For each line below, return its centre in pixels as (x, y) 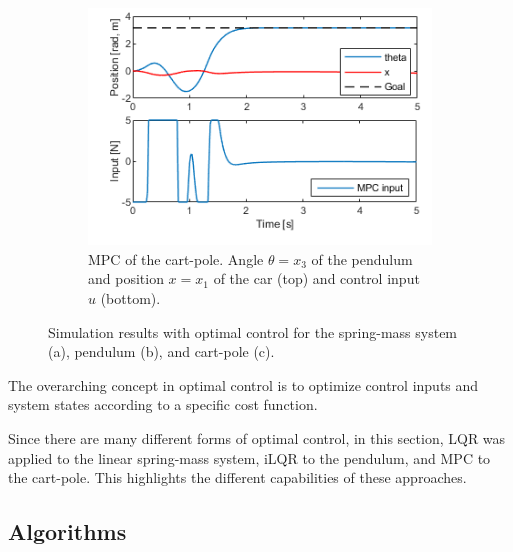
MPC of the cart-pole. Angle (176, 258)
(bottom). (130, 298)
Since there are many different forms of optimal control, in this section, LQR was (257, 437)
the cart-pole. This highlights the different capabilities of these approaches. (237, 477)
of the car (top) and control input (316, 278)
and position (126, 278)
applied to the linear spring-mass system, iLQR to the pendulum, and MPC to (249, 457)
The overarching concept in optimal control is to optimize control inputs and (243, 384)
